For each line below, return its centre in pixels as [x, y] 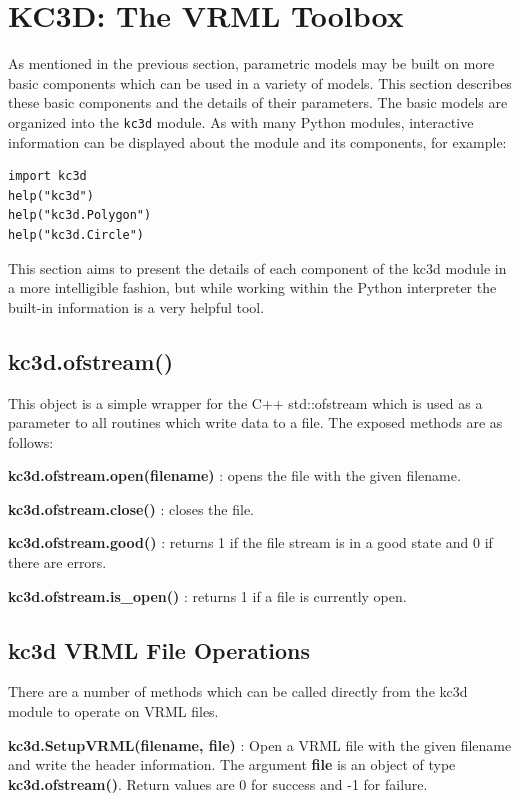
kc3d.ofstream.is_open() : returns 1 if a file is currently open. [207, 595]
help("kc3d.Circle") [76, 234]
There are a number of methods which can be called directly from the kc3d [238, 691]
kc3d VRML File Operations [159, 649]
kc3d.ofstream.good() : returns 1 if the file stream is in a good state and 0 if [250, 542]
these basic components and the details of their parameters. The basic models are [258, 102]
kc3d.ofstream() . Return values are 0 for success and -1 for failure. [218, 783]
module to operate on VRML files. [113, 711]
